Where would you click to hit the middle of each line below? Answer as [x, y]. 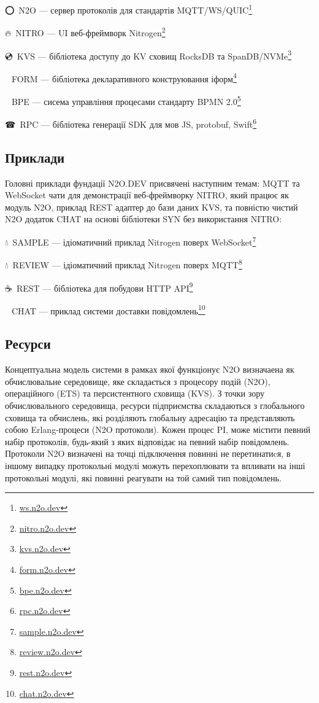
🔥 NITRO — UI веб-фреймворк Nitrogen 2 [85, 32]
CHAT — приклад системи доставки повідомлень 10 [108, 309]
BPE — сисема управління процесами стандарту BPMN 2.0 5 [126, 100]
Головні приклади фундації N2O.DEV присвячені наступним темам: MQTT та [152, 183]
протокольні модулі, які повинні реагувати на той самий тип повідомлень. [143, 477]
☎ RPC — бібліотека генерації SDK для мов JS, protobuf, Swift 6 [131, 123]
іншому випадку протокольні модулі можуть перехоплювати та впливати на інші [155, 466]
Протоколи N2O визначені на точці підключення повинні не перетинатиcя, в [148, 453]
